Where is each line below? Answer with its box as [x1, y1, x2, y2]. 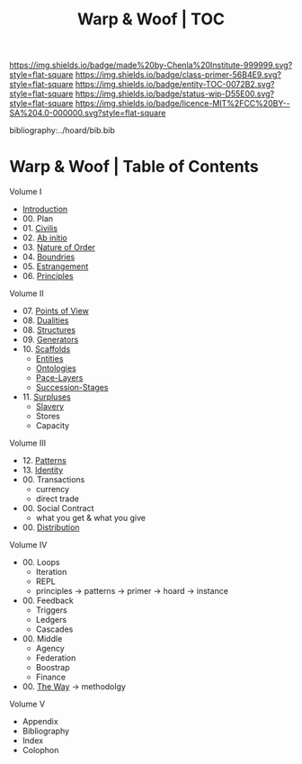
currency [35, 484, 70, 495]
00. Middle [22, 634, 63, 644]
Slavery [35, 401, 65, 412]
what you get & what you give [35, 513, 147, 524]
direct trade [35, 493, 79, 504]
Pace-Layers [35, 373, 84, 383]
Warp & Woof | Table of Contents [9, 157, 259, 177]
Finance [35, 671, 66, 683]
